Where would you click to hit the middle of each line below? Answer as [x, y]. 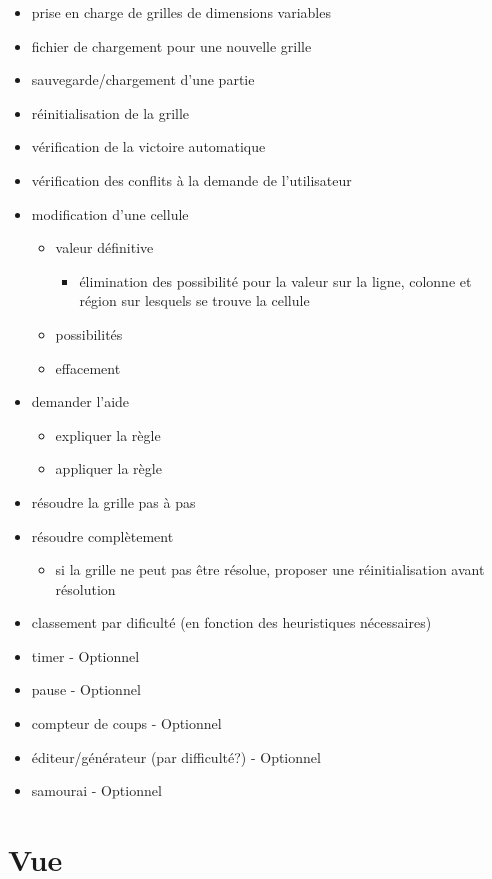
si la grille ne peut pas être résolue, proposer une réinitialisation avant [270, 569]
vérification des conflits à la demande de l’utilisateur [191, 179]
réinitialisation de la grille [110, 112]
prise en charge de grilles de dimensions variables [181, 12]
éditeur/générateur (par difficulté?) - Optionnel [176, 756]
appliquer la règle [108, 468]
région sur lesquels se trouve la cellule [194, 300]
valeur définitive [104, 247]
